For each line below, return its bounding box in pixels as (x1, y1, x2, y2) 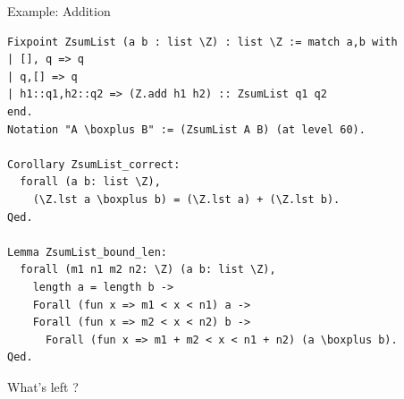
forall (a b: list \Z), (20, 175, 161, 189)
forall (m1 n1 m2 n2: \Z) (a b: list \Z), (20, 263, 276, 276)
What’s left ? (7, 377, 79, 395)
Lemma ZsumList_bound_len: (7, 245, 167, 259)
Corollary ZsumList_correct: (7, 157, 181, 171)
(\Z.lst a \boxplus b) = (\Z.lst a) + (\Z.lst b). (32, 192, 341, 206)
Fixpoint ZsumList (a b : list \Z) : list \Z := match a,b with (7, 35, 398, 48)
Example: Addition (7, 2, 111, 20)
